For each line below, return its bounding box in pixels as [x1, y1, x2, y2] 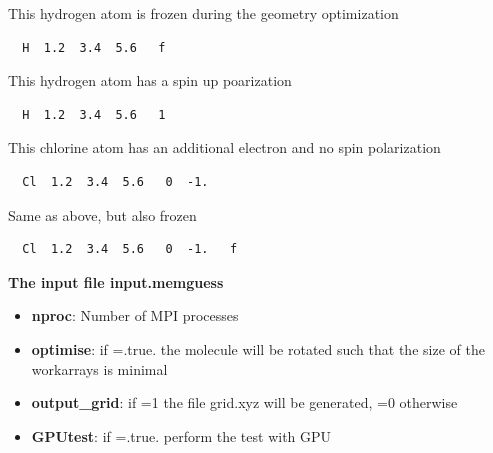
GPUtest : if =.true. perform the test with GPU [31, 425, 332, 446]
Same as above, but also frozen [8, 204, 197, 225]
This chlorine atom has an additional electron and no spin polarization [8, 137, 441, 158]
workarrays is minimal [31, 358, 168, 379]
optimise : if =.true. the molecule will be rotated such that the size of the [31, 338, 485, 359]
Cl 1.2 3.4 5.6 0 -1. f [22, 242, 238, 257]
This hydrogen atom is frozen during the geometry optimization [8, 3, 399, 23]
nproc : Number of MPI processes [31, 305, 239, 326]
